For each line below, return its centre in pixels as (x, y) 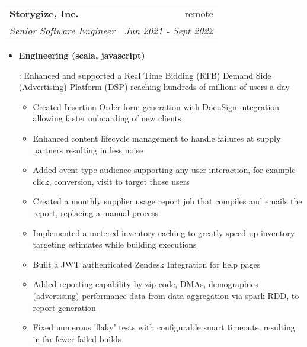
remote (199, 13)
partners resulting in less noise (88, 150)
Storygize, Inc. (44, 13)
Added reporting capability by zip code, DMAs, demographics (145, 284)
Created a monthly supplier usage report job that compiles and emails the (167, 201)
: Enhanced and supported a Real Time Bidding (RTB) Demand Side (145, 75)
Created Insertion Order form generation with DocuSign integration (156, 106)
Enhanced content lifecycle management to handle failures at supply (157, 138)
